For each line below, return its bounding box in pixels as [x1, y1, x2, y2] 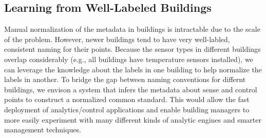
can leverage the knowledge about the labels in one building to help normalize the [4, 64, 262, 74]
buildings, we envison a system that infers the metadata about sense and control [4, 84, 257, 94]
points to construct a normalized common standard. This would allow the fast [4, 94, 250, 105]
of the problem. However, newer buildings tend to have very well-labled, [4, 33, 230, 44]
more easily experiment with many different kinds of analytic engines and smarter [4, 114, 261, 125]
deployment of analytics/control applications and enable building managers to [4, 104, 250, 114]
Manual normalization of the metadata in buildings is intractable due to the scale [4, 24, 260, 34]
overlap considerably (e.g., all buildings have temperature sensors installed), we [4, 53, 253, 64]
